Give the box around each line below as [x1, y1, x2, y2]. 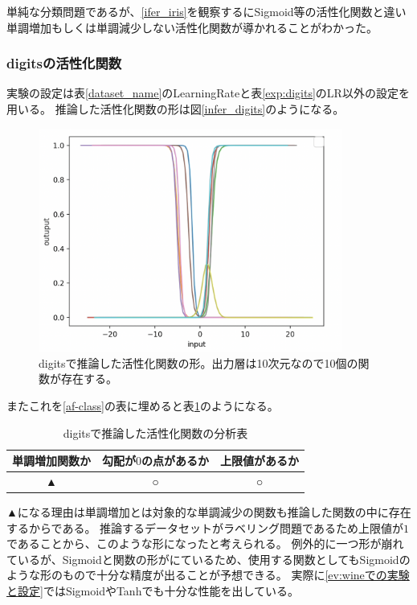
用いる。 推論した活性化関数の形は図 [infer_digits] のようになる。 [6, 101, 345, 117]
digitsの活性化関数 [6, 53, 122, 73]
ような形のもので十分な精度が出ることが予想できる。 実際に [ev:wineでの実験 [6, 566, 410, 583]
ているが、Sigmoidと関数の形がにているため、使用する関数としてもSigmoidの [6, 550, 411, 567]
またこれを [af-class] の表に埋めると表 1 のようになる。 [6, 397, 279, 414]
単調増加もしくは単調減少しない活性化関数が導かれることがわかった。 [6, 19, 378, 35]
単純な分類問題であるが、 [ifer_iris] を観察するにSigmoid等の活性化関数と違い [6, 3, 407, 19]
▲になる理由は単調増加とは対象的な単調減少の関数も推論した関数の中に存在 [6, 504, 411, 521]
